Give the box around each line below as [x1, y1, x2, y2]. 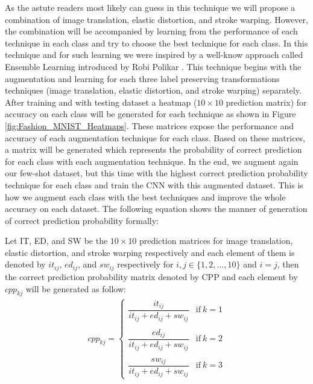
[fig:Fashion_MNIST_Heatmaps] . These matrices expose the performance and [5, 119, 294, 132]
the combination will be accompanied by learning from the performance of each [5, 25, 298, 37]
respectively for [117, 258, 174, 270]
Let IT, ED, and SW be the [5, 234, 108, 247]
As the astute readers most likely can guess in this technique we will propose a [5, 1, 296, 13]
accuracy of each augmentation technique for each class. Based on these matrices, [5, 131, 306, 144]
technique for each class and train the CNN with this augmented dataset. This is [5, 178, 303, 191]
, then [277, 258, 299, 270]
